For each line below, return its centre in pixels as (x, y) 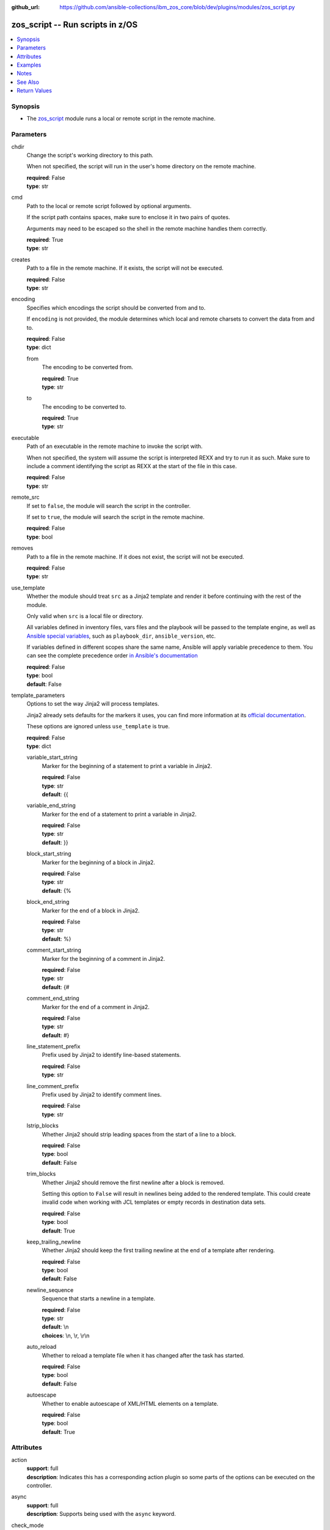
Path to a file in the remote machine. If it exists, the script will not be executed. (125, 268)
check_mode (28, 1525)
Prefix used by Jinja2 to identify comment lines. (102, 1095)
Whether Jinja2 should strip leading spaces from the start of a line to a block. (139, 1134)
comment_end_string (53, 998)
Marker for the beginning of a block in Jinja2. (98, 862)
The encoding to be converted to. (84, 406)
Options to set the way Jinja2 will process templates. (93, 704)
